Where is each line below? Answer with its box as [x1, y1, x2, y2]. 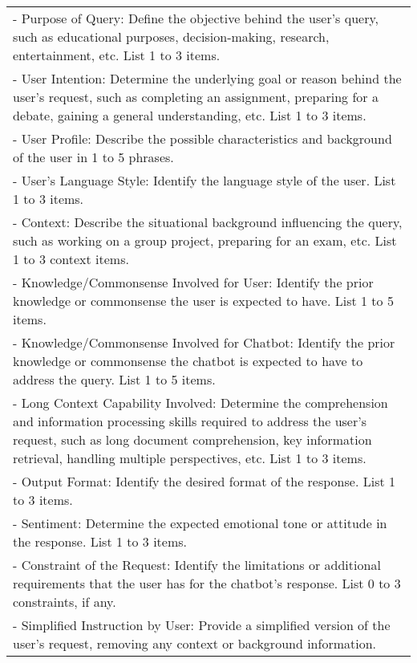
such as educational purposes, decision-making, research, [13, 27, 330, 46]
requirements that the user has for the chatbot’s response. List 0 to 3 [13, 574, 401, 592]
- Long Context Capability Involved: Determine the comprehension [13, 393, 388, 412]
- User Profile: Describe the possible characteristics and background [13, 129, 392, 148]
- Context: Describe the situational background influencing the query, [13, 213, 403, 231]
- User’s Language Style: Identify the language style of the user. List [13, 171, 396, 189]
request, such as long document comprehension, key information [13, 430, 372, 449]
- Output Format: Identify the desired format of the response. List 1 [13, 472, 395, 490]
